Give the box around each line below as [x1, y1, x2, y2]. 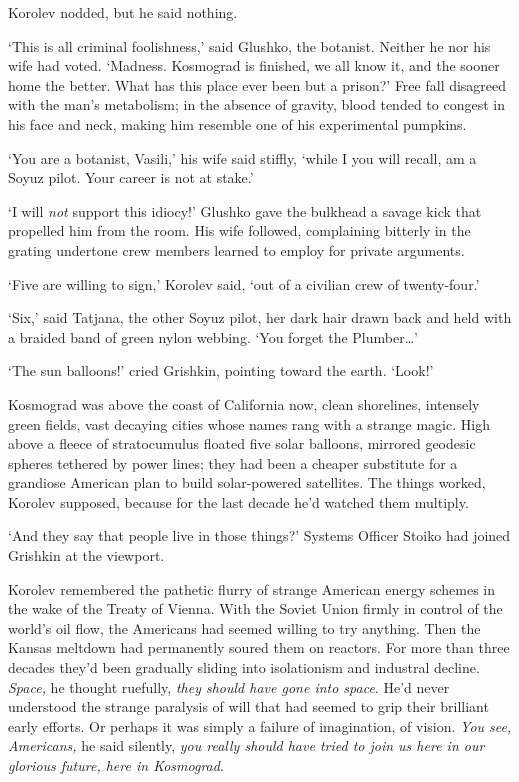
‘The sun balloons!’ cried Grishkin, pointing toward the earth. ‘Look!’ [8, 360, 434, 381]
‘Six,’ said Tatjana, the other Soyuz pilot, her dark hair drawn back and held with [8, 307, 512, 328]
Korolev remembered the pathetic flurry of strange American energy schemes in [8, 578, 496, 599]
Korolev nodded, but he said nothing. [8, 2, 238, 22]
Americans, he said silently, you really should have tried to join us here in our [8, 735, 485, 756]
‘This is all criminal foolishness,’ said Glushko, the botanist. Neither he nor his [8, 35, 491, 56]
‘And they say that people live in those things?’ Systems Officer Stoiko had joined [8, 525, 511, 546]
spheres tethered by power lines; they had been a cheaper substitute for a [8, 452, 458, 473]
